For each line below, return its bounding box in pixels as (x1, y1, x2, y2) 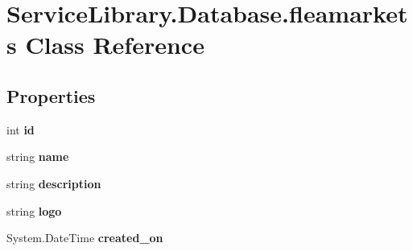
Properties (6, 83, 96, 108)
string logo (6, 202, 62, 219)
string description (6, 175, 101, 191)
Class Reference (25, 28, 204, 61)
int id (6, 121, 35, 138)
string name (6, 148, 69, 165)
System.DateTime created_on (6, 229, 163, 246)
